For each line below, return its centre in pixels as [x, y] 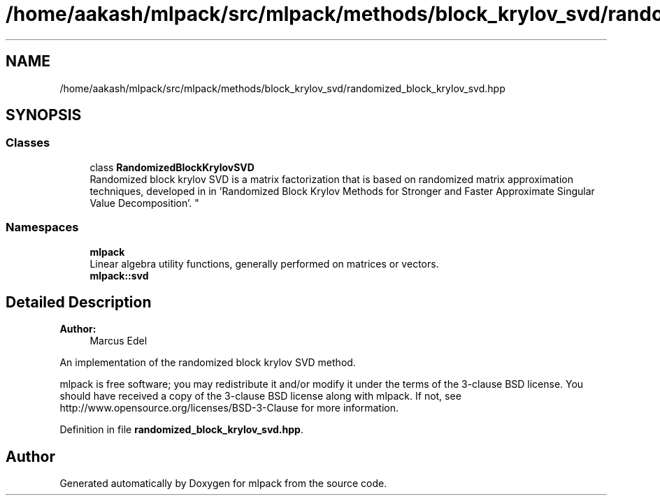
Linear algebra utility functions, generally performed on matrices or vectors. [264, 263]
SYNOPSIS [44, 115]
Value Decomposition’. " [144, 203]
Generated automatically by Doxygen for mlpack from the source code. [223, 484]
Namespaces [42, 227]
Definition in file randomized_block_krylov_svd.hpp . [181, 430]
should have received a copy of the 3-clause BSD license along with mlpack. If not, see [260, 396]
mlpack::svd [119, 275]
